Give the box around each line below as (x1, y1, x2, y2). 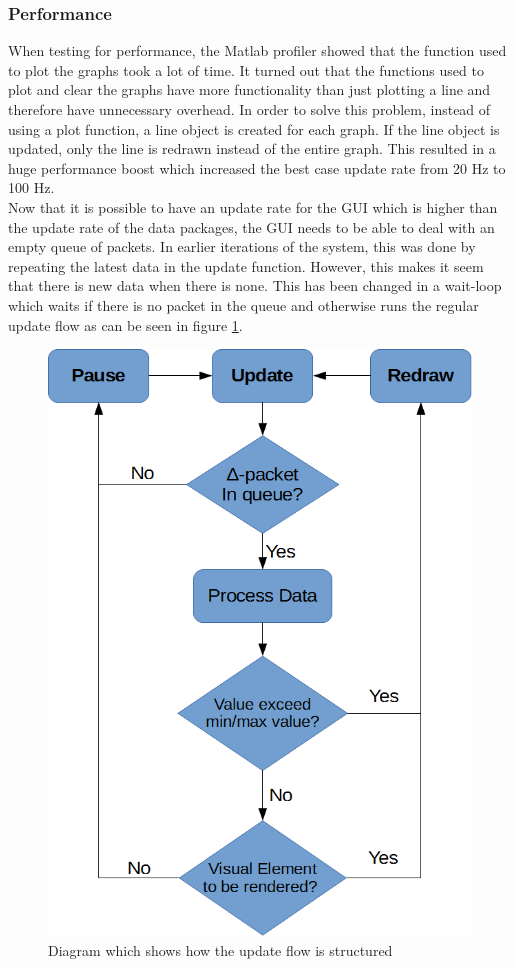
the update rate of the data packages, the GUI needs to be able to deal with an (8, 216, 495, 237)
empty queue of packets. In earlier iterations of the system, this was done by (8, 236, 476, 257)
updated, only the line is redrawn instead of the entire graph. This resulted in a (8, 138, 496, 159)
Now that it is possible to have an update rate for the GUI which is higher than (8, 196, 498, 217)
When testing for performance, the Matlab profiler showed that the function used (8, 40, 507, 61)
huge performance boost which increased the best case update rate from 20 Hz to (8, 157, 506, 178)
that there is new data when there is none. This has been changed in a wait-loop (8, 275, 502, 296)
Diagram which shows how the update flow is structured (48, 939, 393, 960)
